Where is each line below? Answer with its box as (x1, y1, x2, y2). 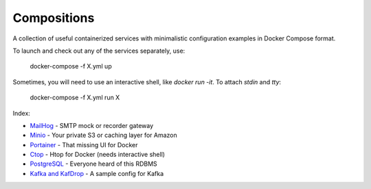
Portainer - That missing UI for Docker (30, 140, 138, 149)
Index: (12, 109, 31, 117)
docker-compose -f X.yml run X (30, 93, 120, 102)
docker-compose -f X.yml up (30, 62, 113, 71)
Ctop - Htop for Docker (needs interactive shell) (30, 151, 165, 159)
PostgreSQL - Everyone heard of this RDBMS (30, 160, 157, 168)
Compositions (12, 10, 95, 25)
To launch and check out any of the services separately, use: (12, 47, 185, 55)
